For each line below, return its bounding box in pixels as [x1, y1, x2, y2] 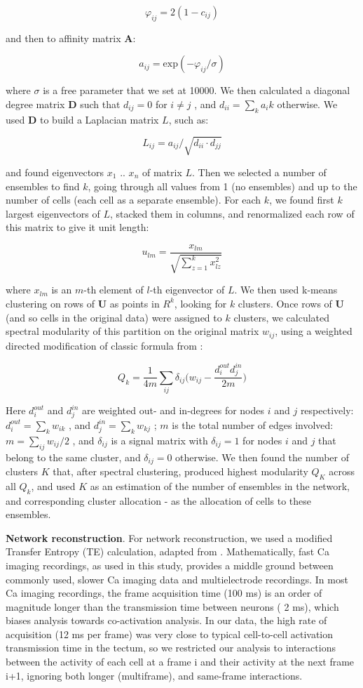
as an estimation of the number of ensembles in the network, [90, 478, 350, 493]
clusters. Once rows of [238, 296, 332, 310]
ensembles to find [6, 178, 80, 193]
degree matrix [6, 96, 65, 111]
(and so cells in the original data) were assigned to [6, 310, 222, 324]
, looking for [174, 296, 227, 310]
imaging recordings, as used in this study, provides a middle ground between [6, 557, 334, 572]
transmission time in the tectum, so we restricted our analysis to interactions [6, 640, 336, 655]
